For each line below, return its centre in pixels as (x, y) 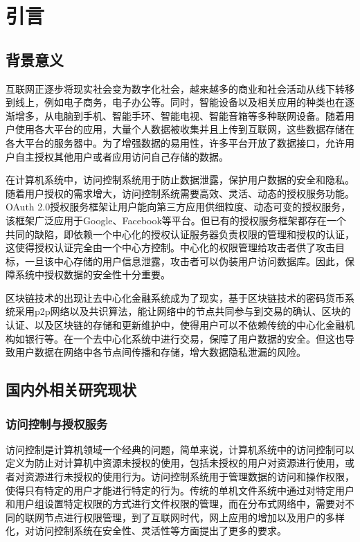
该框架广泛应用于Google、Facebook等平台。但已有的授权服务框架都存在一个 (176, 220)
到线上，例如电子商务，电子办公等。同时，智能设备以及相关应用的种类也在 (175, 102)
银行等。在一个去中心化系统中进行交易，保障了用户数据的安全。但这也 (184, 338)
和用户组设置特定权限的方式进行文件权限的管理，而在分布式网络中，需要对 (175, 504)
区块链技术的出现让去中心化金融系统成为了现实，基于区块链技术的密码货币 (175, 297)
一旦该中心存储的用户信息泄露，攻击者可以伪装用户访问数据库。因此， (184, 261)
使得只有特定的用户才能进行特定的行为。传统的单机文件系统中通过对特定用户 (180, 490)
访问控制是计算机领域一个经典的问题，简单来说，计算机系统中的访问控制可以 (180, 449)
